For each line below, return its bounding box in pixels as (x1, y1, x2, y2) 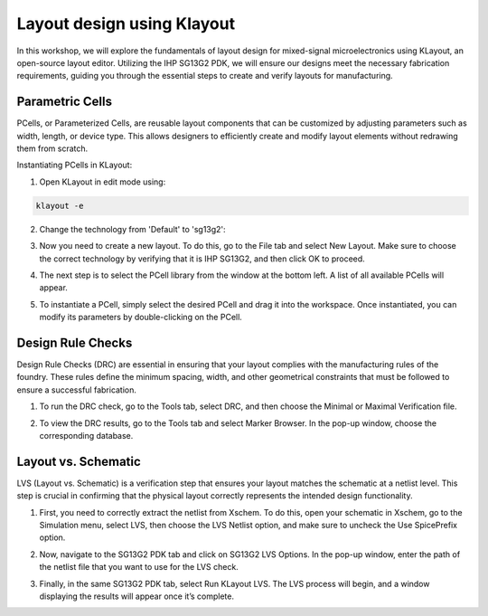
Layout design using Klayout (16, 14, 235, 33)
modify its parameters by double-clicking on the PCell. (39, 312, 243, 323)
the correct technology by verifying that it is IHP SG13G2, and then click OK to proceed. (39, 253, 365, 264)
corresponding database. (39, 430, 134, 441)
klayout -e (35, 200, 84, 211)
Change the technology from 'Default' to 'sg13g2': (39, 223, 226, 234)
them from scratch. (16, 143, 89, 154)
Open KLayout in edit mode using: (39, 176, 166, 187)
